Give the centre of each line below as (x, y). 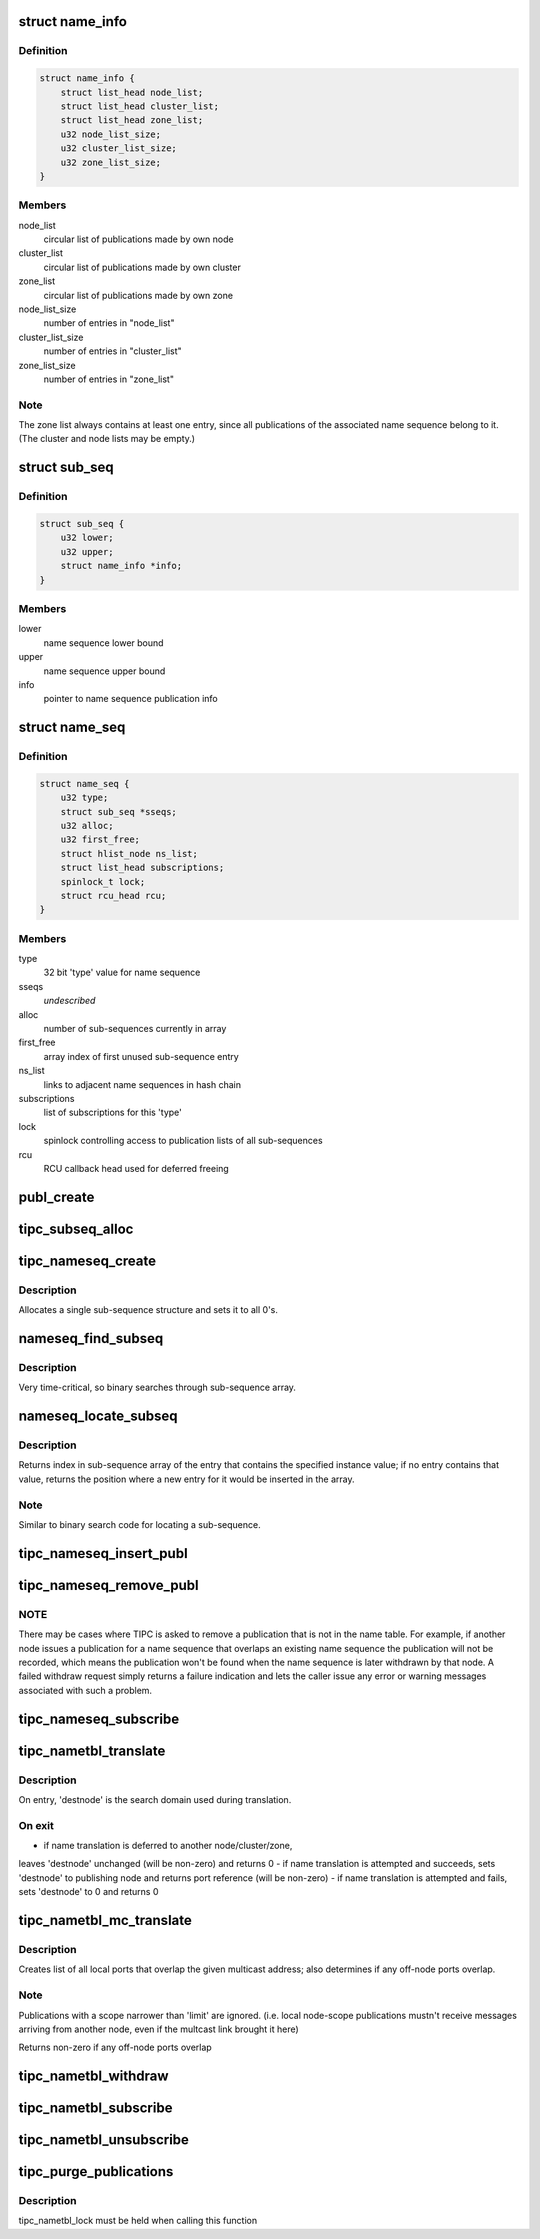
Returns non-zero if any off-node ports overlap (115, 2047)
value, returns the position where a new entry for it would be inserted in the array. (186, 1479)
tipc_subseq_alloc (76, 1228)
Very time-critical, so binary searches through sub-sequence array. (157, 1387)
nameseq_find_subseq (91, 1338)
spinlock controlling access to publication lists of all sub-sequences (183, 1141)
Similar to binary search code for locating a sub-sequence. (139, 1524)
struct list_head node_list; (132, 92)
